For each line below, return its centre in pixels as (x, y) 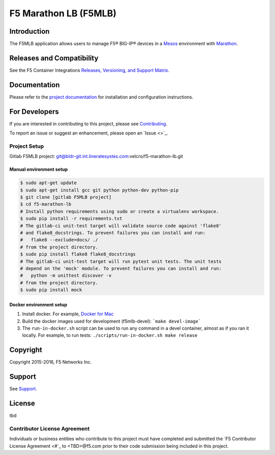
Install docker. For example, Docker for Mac (68, 314)
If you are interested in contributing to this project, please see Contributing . (88, 124)
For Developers (34, 111)
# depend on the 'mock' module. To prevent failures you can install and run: (121, 268)
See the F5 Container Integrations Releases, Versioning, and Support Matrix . (89, 70)
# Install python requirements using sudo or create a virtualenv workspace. (119, 211)
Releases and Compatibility (54, 58)
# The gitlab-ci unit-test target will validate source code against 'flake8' (121, 226)
